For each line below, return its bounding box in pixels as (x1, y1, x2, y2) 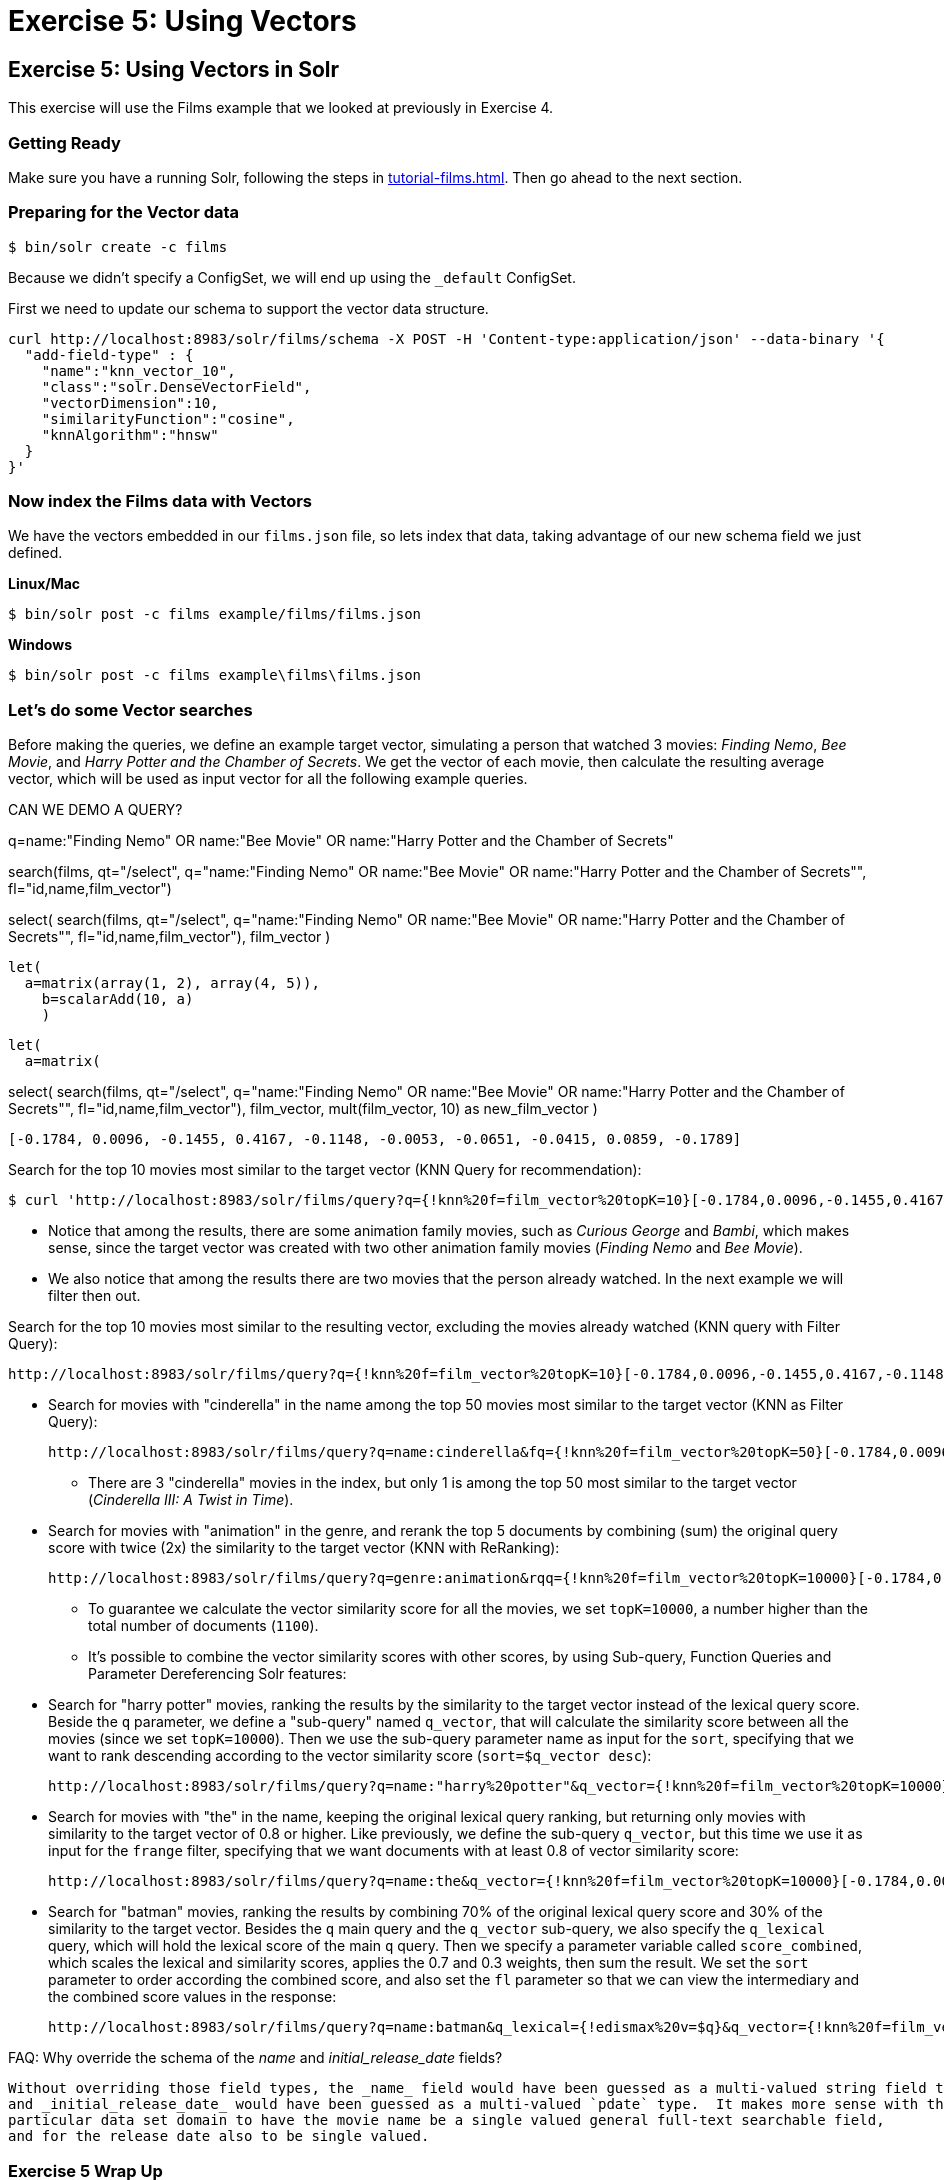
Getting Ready (8, 132, 121, 153)
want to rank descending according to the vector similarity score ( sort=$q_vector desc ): (48, 1747, 652, 1765)
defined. (8, 544, 63, 562)
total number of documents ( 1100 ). (88, 1617, 319, 1635)
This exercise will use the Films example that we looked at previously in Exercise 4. (8, 99, 554, 117)
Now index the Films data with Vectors (8, 491, 312, 512)
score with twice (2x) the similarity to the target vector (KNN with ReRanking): (48, 1539, 560, 1557)
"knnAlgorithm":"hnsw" (41, 426, 219, 443)
